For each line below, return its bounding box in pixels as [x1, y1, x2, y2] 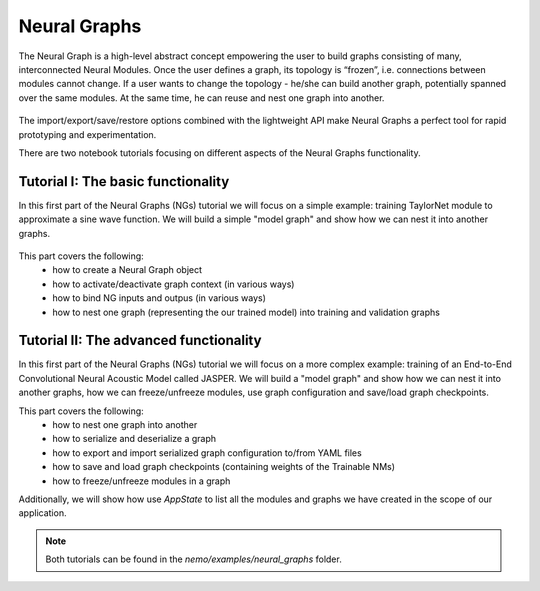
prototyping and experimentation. [18, 128, 157, 140]
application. [18, 507, 67, 519]
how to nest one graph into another [52, 419, 198, 430]
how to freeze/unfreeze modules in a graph [52, 475, 231, 487]
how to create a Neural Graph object [52, 264, 203, 276]
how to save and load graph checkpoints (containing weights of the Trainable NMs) [52, 461, 395, 473]
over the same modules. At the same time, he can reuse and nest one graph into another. [18, 91, 385, 104]
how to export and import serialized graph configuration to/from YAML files [52, 446, 362, 459]
